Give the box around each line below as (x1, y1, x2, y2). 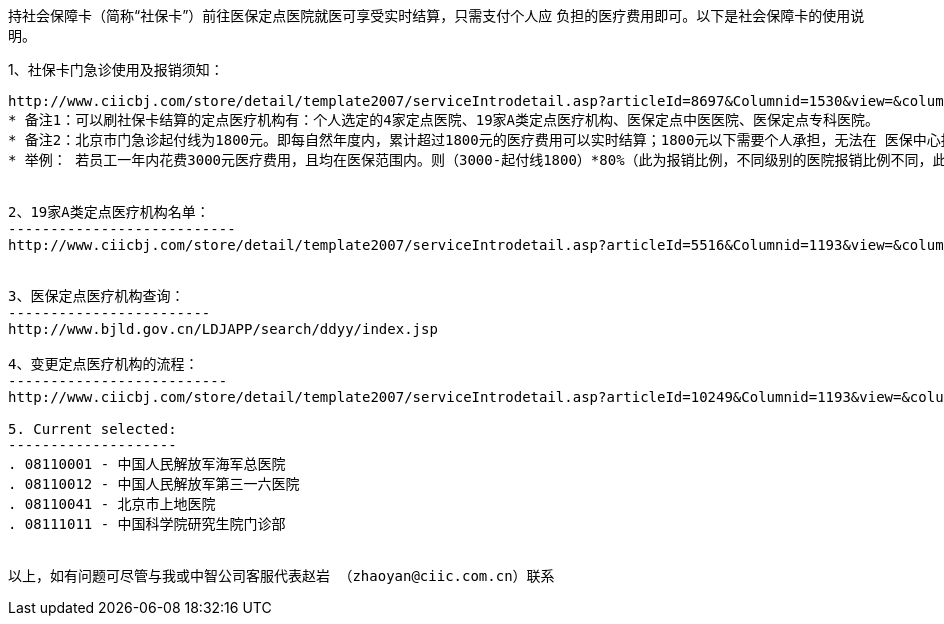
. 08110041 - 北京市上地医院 (8, 496, 216, 512)
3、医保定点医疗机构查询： (8, 288, 185, 304)
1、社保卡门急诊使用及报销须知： (8, 61, 224, 78)
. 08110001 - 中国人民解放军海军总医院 (8, 456, 286, 472)
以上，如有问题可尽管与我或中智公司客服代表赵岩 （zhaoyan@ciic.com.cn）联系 (8, 568, 555, 584)
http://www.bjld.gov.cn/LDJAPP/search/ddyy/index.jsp (8, 321, 438, 337)
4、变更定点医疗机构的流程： (8, 356, 199, 372)
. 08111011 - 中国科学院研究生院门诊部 (8, 516, 286, 532)
